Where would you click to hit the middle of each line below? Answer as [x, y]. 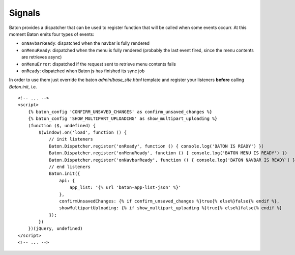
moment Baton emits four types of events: [52, 34]
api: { [67, 180]
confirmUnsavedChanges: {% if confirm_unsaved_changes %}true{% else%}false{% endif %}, [169, 201]
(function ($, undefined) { [62, 126]
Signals [25, 13]
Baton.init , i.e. [23, 86]
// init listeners [71, 139]
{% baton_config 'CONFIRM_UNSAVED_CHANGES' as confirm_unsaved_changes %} [120, 112]
